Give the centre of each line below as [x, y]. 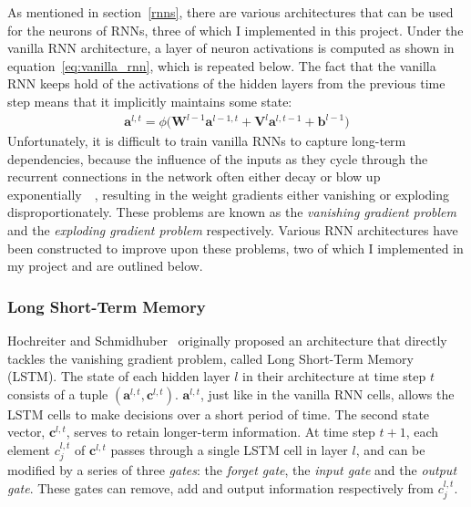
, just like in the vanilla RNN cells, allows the [327, 393]
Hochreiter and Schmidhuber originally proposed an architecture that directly [227, 341]
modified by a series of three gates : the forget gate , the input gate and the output [232, 470]
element [29, 450]
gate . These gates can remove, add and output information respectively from [221, 488]
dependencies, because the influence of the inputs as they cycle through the [218, 158]
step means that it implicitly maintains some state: [150, 101]
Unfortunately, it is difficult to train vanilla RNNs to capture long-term [207, 141]
